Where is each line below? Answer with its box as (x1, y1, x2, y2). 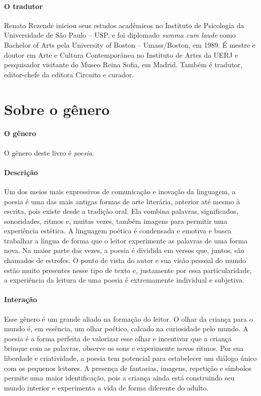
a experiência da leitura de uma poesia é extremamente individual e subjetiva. (4, 275, 244, 285)
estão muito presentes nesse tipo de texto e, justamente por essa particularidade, (4, 265, 252, 275)
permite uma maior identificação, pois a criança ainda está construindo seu (4, 372, 234, 383)
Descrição (4, 167, 38, 177)
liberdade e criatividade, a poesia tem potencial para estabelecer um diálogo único (4, 353, 257, 363)
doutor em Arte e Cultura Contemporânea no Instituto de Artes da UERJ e (4, 49, 238, 60)
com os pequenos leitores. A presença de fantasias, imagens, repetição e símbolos (4, 362, 252, 373)
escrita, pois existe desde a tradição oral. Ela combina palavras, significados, (4, 206, 238, 216)
